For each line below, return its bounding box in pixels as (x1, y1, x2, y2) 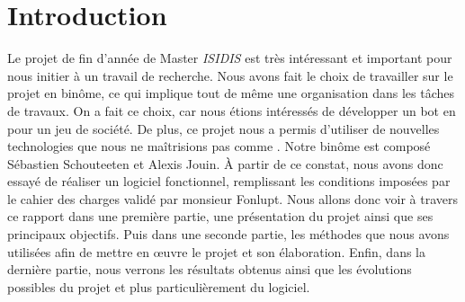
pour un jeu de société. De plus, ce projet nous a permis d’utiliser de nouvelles (7, 119, 440, 138)
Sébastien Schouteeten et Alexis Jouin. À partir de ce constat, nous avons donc (7, 154, 443, 173)
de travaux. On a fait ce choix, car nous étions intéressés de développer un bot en (7, 101, 456, 120)
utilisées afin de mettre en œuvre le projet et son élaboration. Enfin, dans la (7, 242, 426, 261)
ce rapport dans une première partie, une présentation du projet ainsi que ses (7, 207, 434, 226)
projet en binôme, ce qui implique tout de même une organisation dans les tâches (7, 84, 454, 102)
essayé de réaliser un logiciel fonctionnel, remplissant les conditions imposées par (7, 172, 451, 191)
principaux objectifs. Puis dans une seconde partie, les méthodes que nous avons (7, 225, 450, 244)
